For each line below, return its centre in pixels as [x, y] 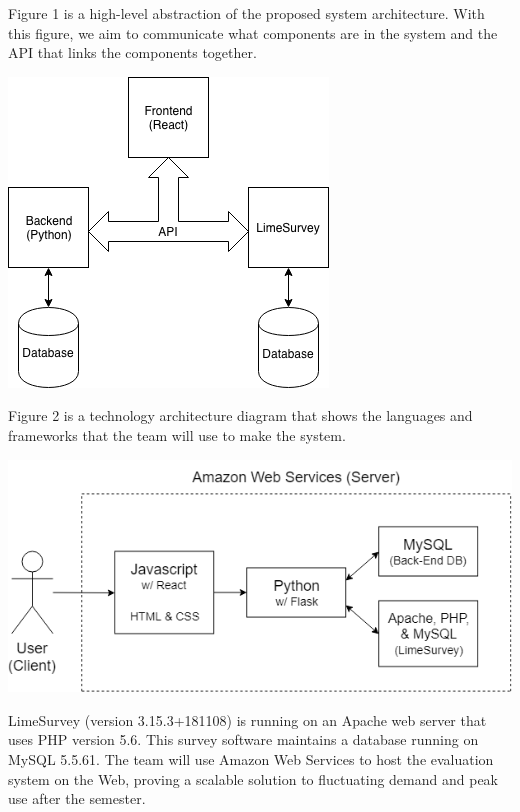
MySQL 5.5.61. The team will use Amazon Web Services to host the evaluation [251, 758]
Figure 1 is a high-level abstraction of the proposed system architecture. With [246, 13]
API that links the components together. [132, 52]
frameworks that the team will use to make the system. [177, 434]
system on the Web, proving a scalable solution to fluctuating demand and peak [253, 778]
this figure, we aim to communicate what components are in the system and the [253, 32]
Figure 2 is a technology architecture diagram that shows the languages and [240, 415]
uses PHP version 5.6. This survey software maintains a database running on [243, 739]
